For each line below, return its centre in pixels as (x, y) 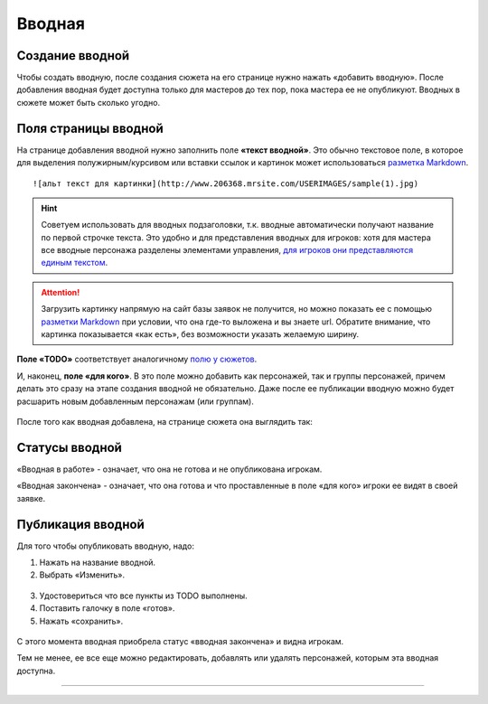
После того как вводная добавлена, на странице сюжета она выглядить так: (165, 422)
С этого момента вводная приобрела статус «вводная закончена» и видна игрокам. (180, 641)
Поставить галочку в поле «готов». (107, 608)
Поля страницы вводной (90, 128)
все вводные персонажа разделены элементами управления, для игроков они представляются (227, 250)
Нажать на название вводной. (98, 562)
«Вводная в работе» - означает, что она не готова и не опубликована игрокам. (169, 469)
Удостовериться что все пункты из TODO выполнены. (143, 596)
